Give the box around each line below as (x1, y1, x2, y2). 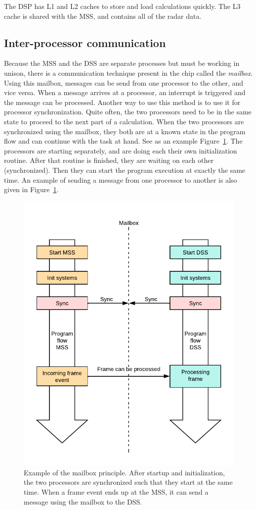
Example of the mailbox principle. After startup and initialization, (24, 467, 225, 477)
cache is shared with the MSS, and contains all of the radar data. (4, 10, 202, 21)
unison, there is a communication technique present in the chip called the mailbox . (4, 67, 253, 78)
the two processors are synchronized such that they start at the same (24, 477, 233, 487)
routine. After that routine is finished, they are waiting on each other (4, 155, 213, 165)
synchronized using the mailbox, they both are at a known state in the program (4, 126, 246, 136)
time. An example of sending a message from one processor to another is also (4, 174, 237, 185)
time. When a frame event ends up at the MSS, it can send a (24, 487, 209, 497)
